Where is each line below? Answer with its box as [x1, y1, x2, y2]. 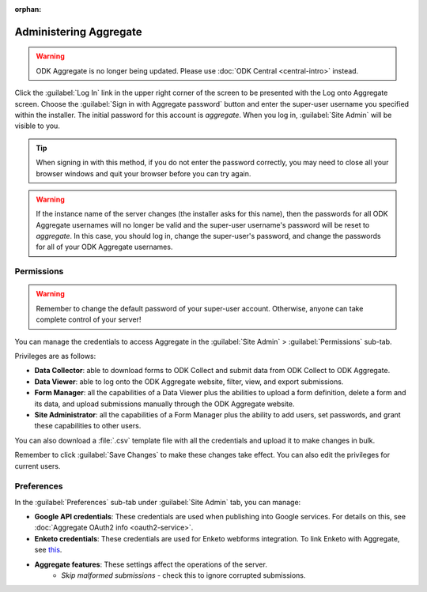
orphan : [14, 5, 42, 13]
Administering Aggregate [14, 25, 142, 39]
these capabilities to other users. [34, 421, 142, 431]
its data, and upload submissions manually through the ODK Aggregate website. [34, 399, 295, 409]
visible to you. [14, 121, 61, 130]
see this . [34, 545, 62, 555]
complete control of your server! [36, 315, 142, 324]
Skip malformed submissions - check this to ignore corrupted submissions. [61, 571, 306, 580]
